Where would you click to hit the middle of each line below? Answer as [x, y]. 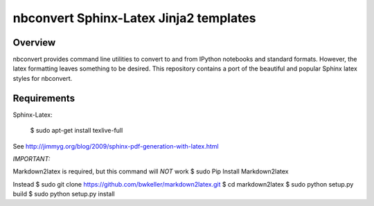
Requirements [44, 98]
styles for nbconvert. [43, 78]
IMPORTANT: [32, 158]
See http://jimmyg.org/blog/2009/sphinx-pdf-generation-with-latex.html [116, 146]
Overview [34, 43]
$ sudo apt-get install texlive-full [77, 131]
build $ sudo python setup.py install [64, 194]
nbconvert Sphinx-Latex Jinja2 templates [134, 18]
